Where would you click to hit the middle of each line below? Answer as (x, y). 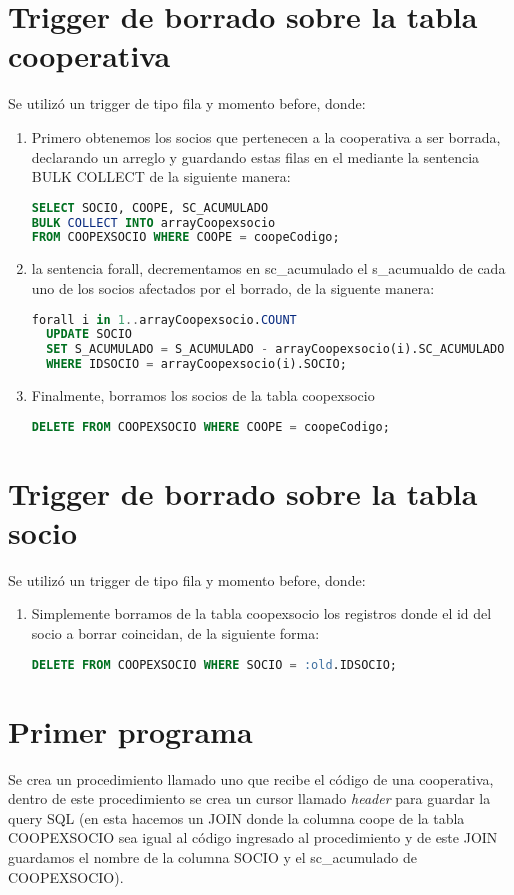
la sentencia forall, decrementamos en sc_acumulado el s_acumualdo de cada (268, 268)
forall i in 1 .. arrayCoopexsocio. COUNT (164, 319)
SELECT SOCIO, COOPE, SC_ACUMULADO (150, 207)
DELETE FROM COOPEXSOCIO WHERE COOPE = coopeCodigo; (210, 426)
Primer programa (130, 730)
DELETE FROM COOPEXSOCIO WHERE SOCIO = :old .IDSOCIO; (214, 664)
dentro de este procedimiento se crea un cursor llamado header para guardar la (249, 798)
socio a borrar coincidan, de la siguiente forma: (175, 632)
